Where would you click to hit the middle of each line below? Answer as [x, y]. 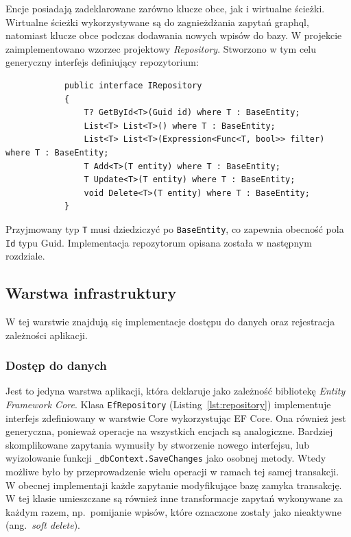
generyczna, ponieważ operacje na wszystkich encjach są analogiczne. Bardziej [169, 431]
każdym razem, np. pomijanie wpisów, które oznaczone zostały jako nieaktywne [173, 511]
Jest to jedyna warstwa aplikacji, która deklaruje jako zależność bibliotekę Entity [175, 391]
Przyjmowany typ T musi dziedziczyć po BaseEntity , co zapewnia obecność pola [175, 228]
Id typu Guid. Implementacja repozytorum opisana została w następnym [159, 242]
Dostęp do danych [56, 365]
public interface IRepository [133, 85]
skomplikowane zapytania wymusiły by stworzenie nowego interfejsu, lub [157, 444]
